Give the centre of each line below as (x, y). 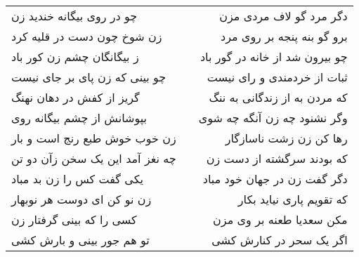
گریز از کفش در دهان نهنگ (76, 97)
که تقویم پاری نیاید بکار (293, 199)
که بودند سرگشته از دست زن (277, 158)
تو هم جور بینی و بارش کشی (80, 240)
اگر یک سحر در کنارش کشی (280, 240)
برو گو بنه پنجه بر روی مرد (284, 36)
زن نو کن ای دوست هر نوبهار (81, 199)
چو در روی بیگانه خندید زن (74, 16)
